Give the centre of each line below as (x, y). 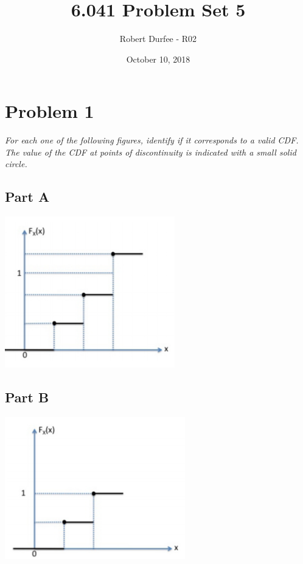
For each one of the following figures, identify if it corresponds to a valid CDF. (152, 140)
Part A (27, 197)
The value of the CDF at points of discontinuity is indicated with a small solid (151, 152)
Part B (27, 397)
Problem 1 (50, 111)
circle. (16, 164)
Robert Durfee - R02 (158, 39)
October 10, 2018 (158, 59)
